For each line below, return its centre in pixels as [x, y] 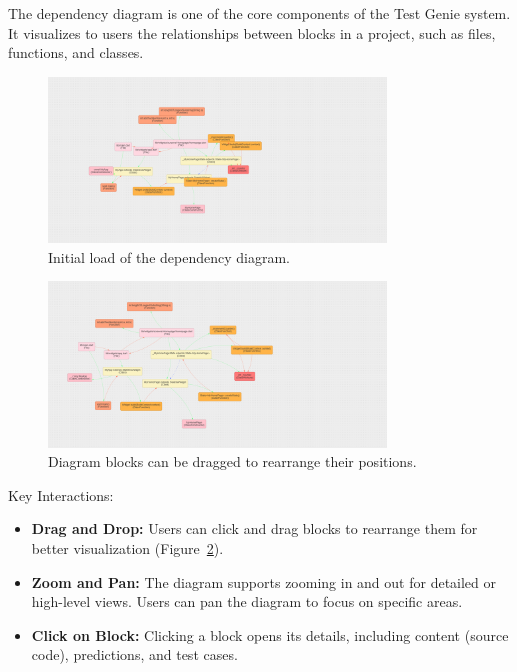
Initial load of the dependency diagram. [169, 256]
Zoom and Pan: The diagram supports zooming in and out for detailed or [264, 581]
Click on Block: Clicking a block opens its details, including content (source [270, 634]
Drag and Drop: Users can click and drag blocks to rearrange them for [254, 528]
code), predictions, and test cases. [134, 654]
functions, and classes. [76, 52]
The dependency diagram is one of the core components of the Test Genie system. [259, 13]
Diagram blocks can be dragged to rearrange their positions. [232, 461]
